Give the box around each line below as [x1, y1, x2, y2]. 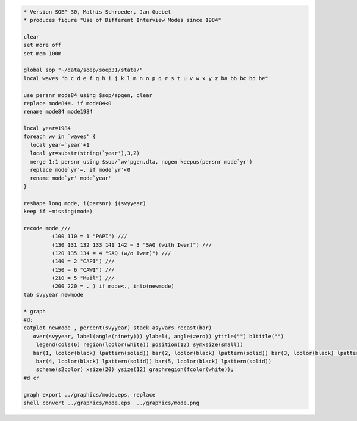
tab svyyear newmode [23, 291, 83, 298]
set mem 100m [23, 50, 62, 56]
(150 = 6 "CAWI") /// [51, 266, 115, 273]
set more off [23, 42, 62, 49]
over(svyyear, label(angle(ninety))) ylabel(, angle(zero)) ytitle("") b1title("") [33, 333, 284, 340]
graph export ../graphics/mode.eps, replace [23, 391, 156, 398]
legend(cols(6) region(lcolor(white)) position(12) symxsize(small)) [36, 341, 243, 348]
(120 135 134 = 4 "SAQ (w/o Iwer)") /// [51, 250, 171, 256]
